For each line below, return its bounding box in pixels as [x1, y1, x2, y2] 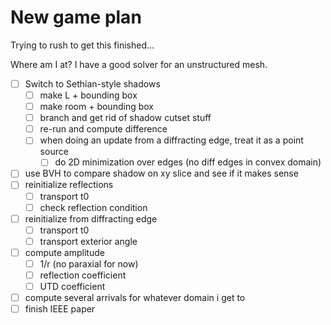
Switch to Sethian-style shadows [24, 77, 161, 90]
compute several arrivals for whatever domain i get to [24, 292, 246, 304]
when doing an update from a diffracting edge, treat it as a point [39, 134, 304, 146]
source [39, 146, 69, 158]
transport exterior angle [39, 235, 138, 247]
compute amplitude [24, 246, 105, 258]
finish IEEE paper [24, 303, 96, 315]
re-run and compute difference [39, 123, 168, 135]
